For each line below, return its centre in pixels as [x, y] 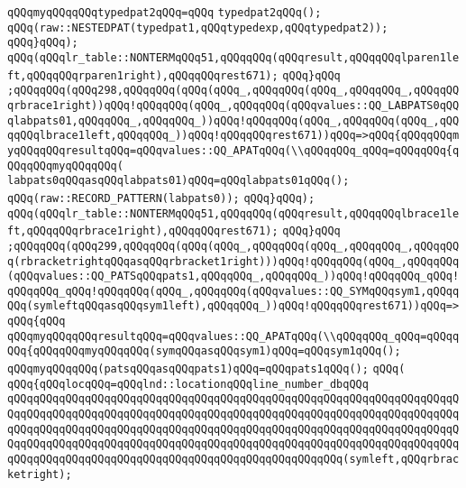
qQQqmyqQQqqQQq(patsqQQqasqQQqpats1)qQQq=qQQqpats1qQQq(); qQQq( [206, 369]
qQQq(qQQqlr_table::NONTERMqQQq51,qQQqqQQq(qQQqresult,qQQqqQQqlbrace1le [233, 213]
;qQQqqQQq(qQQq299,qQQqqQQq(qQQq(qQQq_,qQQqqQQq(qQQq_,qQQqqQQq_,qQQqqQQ [233, 246]
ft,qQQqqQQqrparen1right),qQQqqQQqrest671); [143, 75]
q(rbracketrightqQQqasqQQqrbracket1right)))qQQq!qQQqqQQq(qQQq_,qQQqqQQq [233, 261]
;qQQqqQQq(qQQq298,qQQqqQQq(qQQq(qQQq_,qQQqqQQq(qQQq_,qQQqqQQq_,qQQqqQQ [233, 91]
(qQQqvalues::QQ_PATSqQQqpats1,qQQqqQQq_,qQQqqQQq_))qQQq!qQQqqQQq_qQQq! [233, 276]
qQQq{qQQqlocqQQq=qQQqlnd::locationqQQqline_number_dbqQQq [188, 384]
